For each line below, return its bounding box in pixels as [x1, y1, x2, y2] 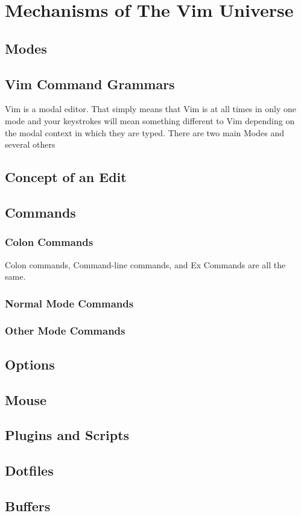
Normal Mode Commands [5, 295, 134, 310]
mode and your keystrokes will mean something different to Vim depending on [5, 114, 295, 127]
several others [5, 138, 55, 151]
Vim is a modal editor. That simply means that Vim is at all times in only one [5, 102, 296, 115]
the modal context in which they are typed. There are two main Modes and [5, 126, 284, 139]
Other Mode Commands [5, 323, 125, 338]
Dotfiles [5, 461, 54, 480]
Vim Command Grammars [5, 74, 175, 93]
